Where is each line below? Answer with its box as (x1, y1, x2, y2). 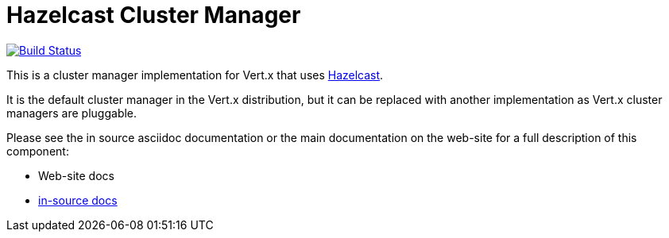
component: (6, 144, 69, 158)
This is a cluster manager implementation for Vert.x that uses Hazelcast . (6, 67, 384, 82)
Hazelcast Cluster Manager (6, 2, 301, 29)
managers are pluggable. (6, 106, 137, 120)
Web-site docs (38, 168, 114, 182)
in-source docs (38, 193, 118, 207)
